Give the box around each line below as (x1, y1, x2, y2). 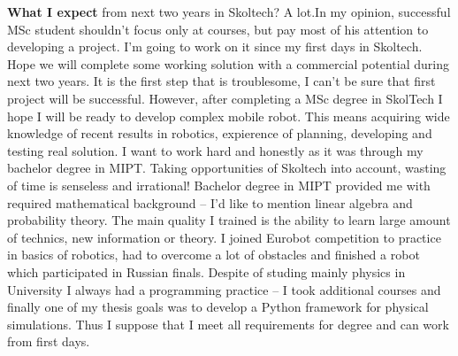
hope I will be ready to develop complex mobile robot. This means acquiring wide (7, 106, 450, 125)
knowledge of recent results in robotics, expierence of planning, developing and (7, 124, 432, 143)
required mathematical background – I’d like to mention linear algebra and (7, 193, 413, 212)
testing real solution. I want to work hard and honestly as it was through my (7, 141, 424, 159)
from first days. (7, 332, 90, 351)
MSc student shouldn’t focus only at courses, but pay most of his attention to (7, 19, 429, 38)
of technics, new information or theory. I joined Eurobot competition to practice (7, 228, 441, 246)
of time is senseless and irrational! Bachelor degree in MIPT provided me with (7, 175, 431, 194)
